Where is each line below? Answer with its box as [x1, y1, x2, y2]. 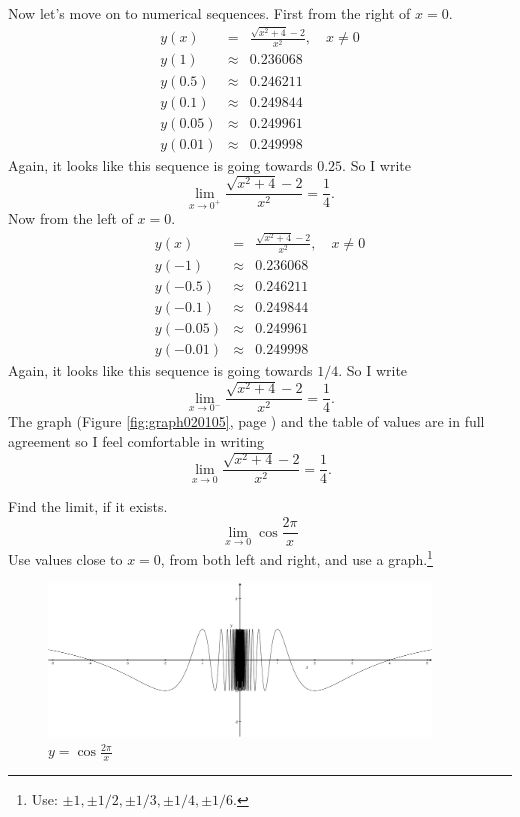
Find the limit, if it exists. [8, 496, 168, 517]
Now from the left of [8, 208, 133, 229]
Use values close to [8, 548, 123, 569]
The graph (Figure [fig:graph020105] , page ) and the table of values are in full [8, 411, 485, 432]
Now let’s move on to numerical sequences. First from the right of [8, 3, 411, 23]
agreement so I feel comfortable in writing [8, 430, 265, 451]
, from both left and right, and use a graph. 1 [160, 546, 433, 569]
